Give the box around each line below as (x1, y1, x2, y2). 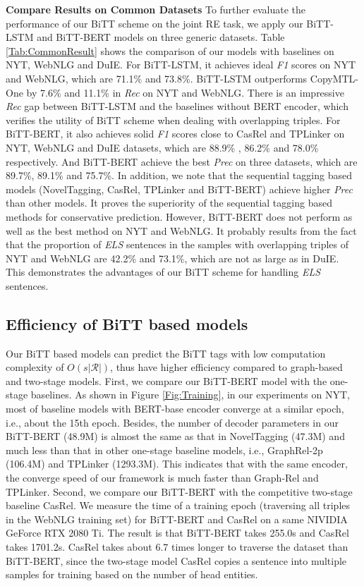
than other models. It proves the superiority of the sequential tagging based (6, 195, 332, 210)
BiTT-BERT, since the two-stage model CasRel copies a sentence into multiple (6, 553, 347, 568)
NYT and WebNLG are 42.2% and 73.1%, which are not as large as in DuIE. (6, 250, 339, 265)
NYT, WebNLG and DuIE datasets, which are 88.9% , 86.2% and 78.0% (6, 140, 319, 154)
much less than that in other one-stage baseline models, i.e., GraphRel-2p (6, 442, 323, 457)
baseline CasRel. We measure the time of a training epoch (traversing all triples (6, 498, 351, 513)
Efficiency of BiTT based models (6, 312, 248, 334)
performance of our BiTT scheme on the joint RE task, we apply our (6, 16, 303, 30)
